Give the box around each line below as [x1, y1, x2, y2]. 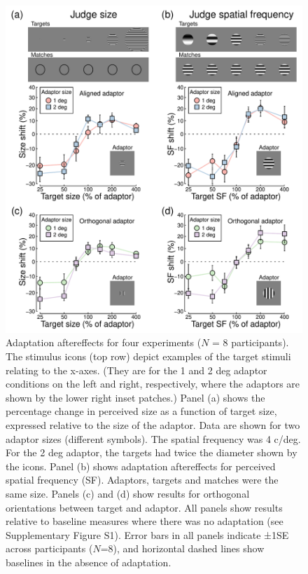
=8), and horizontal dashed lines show [100, 541, 265, 556]
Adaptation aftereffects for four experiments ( [6, 335, 202, 350]
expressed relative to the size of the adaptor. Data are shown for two [6, 418, 300, 432]
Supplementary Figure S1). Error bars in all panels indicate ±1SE [6, 527, 289, 542]
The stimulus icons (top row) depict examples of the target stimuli [6, 349, 291, 364]
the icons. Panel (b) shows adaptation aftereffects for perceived [6, 458, 276, 473]
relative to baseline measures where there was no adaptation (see [6, 514, 283, 528]
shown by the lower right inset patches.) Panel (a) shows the [6, 390, 265, 404]
